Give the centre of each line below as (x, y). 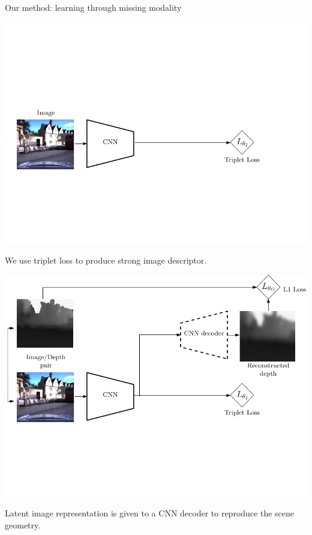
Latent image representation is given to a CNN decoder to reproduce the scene (150, 512)
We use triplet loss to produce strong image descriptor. (106, 260)
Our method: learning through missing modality (93, 7)
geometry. (23, 524)
